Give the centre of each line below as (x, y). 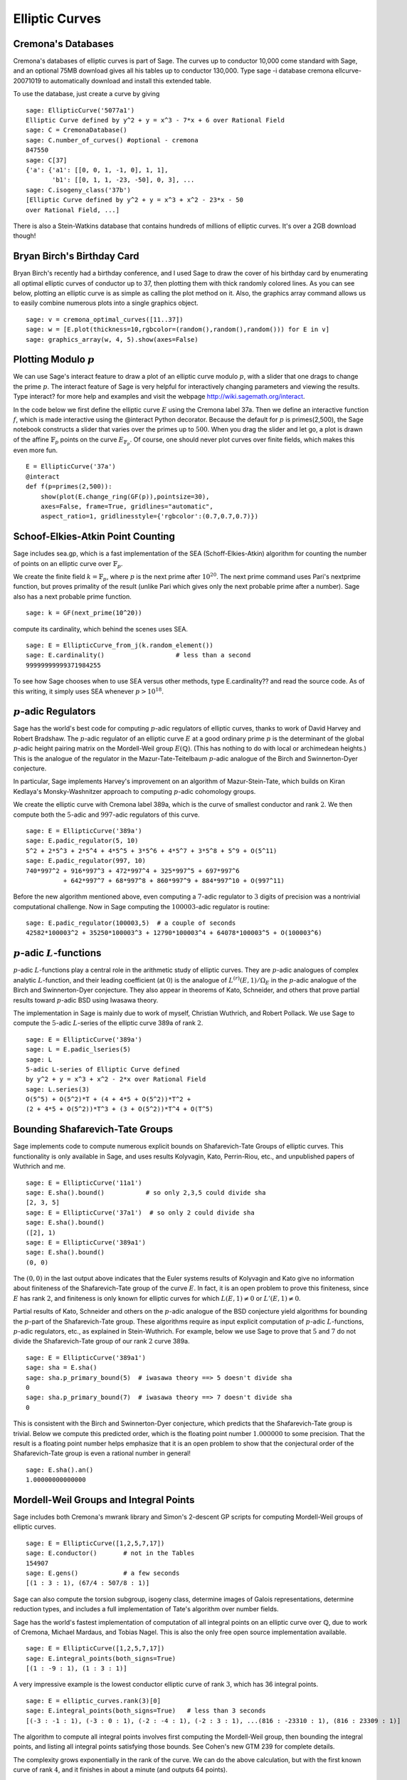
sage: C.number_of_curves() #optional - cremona (112, 140)
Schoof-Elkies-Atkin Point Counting (94, 536)
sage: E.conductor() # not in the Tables (110, 1553)
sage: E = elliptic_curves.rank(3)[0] (94, 1701)
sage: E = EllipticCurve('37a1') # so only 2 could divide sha (141, 1213)
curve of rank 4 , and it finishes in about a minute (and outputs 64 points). (120, 1770)
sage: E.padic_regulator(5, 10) (82, 841)
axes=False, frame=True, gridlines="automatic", (127, 506)
